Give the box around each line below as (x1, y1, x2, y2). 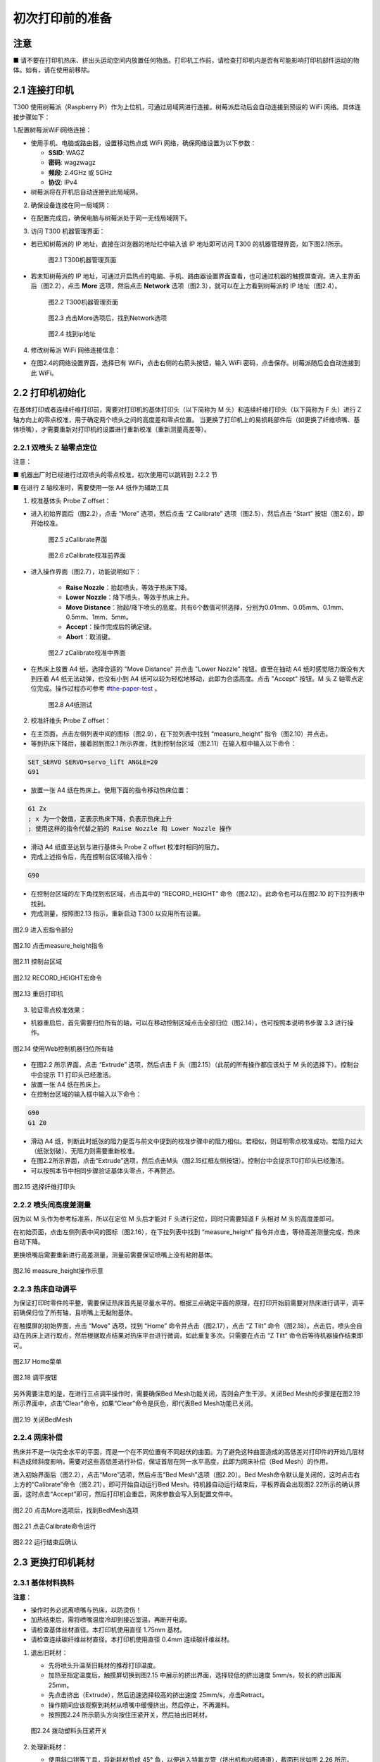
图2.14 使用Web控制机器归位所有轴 (13, 1044, 114, 1053)
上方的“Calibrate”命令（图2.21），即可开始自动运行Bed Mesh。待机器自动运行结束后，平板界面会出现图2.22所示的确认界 (13, 1480, 360, 1489)
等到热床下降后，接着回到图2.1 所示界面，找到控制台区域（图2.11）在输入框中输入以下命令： (30, 739, 297, 747)
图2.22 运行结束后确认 (13, 1538, 77, 1546)
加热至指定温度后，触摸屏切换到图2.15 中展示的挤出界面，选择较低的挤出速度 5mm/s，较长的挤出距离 (48, 1671, 342, 1680)
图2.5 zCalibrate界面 (48, 535, 108, 543)
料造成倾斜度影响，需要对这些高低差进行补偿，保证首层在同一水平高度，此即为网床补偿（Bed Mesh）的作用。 (13, 1458, 332, 1466)
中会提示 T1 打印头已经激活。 (30, 1070, 115, 1078)
